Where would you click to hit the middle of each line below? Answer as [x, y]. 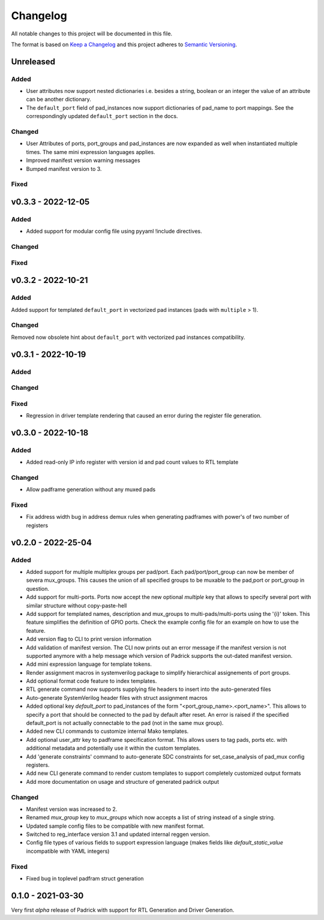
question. [38, 588]
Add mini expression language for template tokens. [89, 664]
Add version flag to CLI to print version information [89, 639]
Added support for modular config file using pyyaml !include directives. [114, 231]
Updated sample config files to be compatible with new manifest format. [115, 826]
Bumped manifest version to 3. [64, 169]
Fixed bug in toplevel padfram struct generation [85, 878]
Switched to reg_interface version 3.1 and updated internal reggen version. [118, 834]
